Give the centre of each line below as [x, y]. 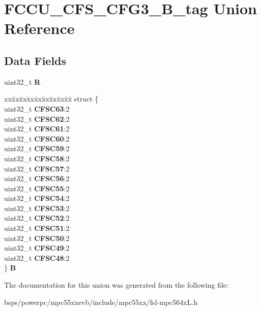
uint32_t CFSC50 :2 [37, 238]
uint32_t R [22, 81]
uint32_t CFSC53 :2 [37, 208]
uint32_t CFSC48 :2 [37, 257]
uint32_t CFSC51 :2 [37, 228]
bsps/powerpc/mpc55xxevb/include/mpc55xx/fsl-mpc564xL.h [101, 302]
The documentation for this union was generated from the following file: [116, 285]
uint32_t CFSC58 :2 [37, 158]
